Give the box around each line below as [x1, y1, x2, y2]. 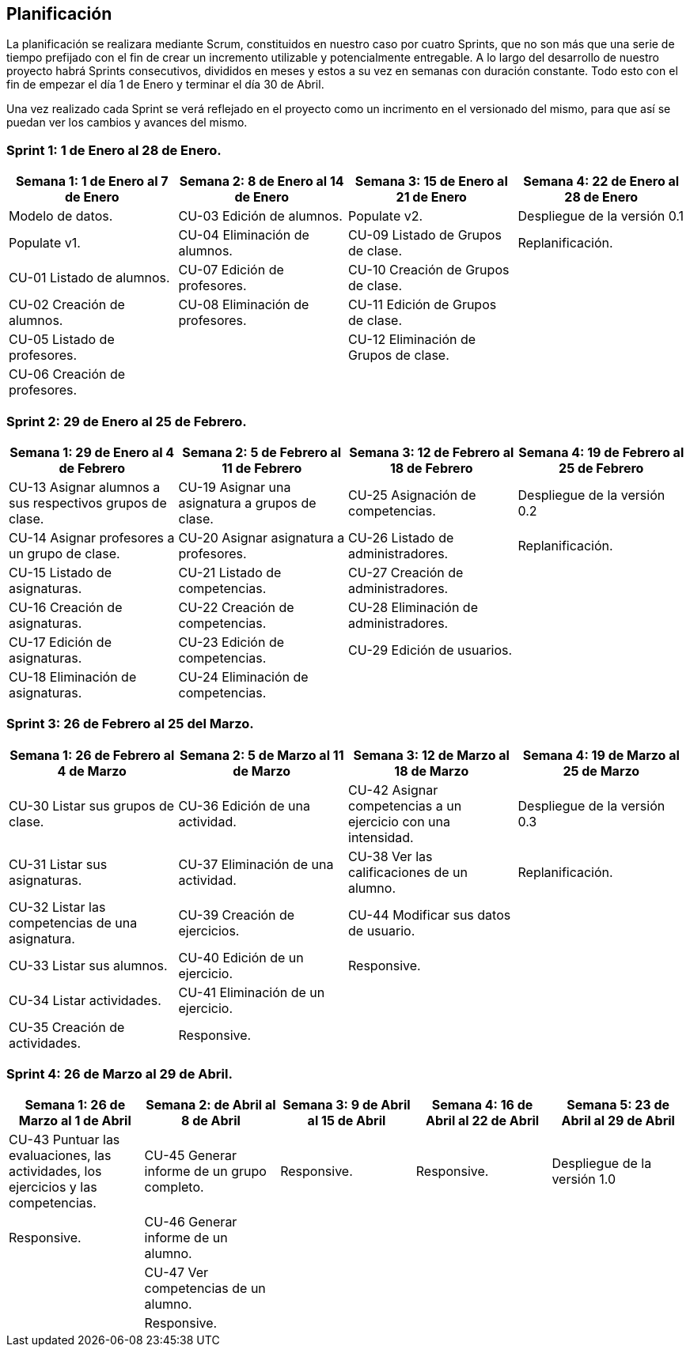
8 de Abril [180, 1113, 241, 1129]
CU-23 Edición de [178, 633, 285, 650]
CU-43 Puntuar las [9, 1132, 120, 1148]
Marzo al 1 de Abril [18, 1113, 131, 1129]
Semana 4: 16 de [431, 1097, 533, 1113]
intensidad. [348, 829, 414, 845]
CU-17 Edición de [9, 633, 112, 650]
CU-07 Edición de [178, 262, 284, 278]
